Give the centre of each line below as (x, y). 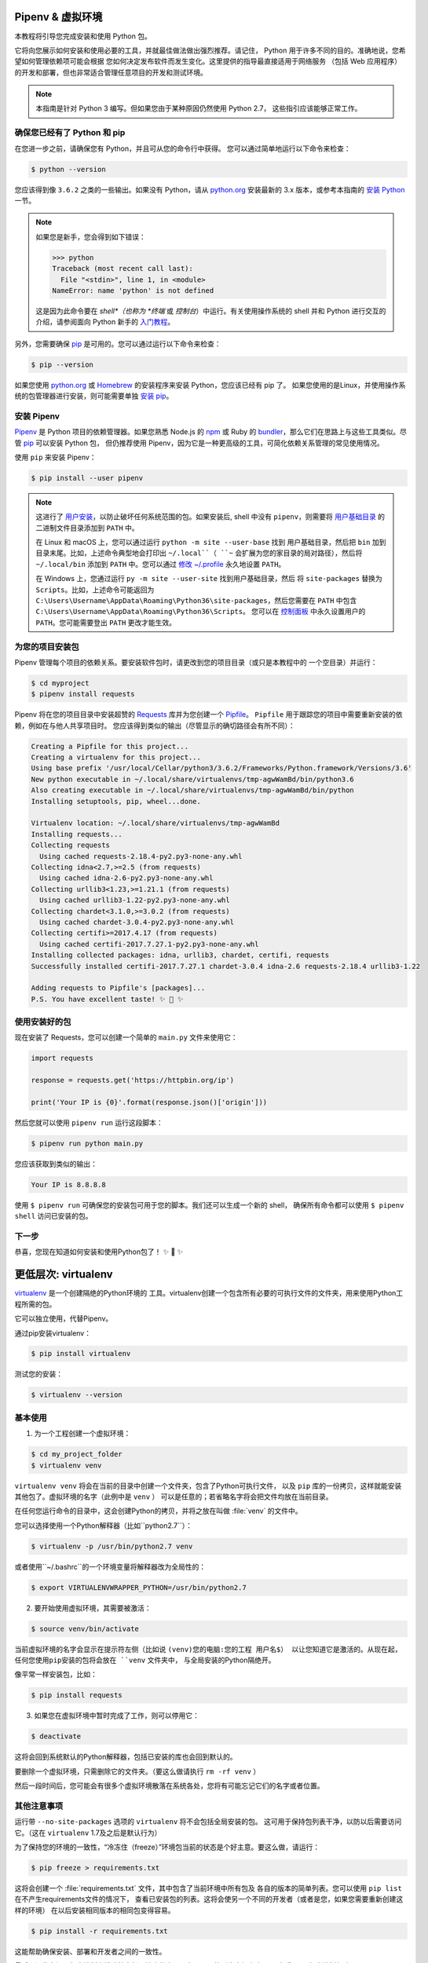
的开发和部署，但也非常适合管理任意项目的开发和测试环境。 (111, 72)
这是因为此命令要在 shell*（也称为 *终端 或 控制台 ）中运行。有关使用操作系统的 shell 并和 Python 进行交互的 (211, 311)
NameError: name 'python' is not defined (133, 290)
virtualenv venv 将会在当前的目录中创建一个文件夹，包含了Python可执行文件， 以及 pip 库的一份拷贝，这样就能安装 (208, 1486)
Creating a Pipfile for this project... (110, 746)
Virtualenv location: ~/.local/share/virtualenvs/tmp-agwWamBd (155, 823)
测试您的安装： (38, 1374)
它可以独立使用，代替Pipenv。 (64, 1318)
